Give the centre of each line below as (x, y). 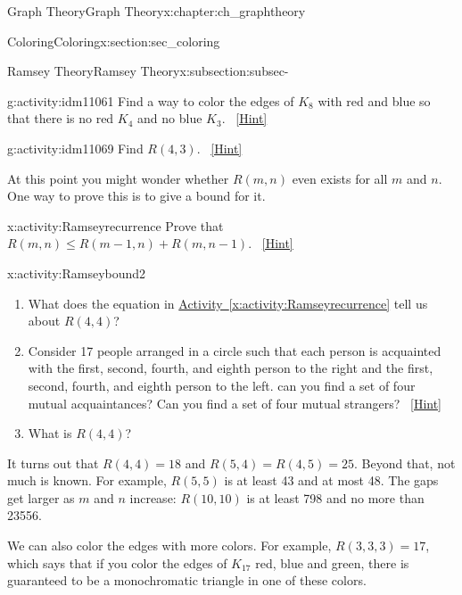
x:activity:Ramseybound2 (77, 273)
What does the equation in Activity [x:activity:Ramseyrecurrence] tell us (228, 303)
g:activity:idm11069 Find (75, 148)
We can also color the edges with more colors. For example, (169, 545)
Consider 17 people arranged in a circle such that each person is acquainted (235, 350)
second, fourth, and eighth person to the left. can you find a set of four (222, 385)
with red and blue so (374, 100)
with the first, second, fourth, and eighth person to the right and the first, (231, 368)
